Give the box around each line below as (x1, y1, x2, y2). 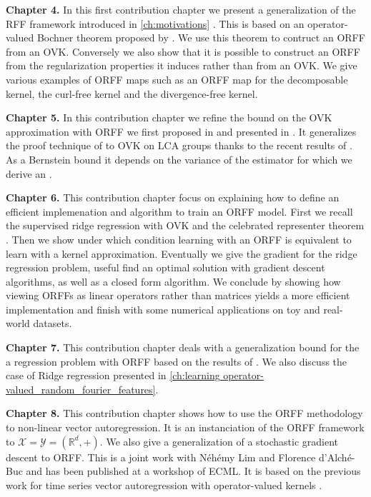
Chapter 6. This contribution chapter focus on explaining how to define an (6, 190, 340, 205)
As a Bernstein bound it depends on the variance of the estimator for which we (6, 151, 352, 166)
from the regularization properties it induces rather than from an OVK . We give (6, 58, 357, 73)
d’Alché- (318, 449, 355, 464)
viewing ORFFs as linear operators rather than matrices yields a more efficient (6, 288, 350, 303)
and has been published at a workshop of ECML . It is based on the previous (26, 463, 361, 478)
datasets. (33, 316, 72, 331)
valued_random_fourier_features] (6, 381, 156, 396)
